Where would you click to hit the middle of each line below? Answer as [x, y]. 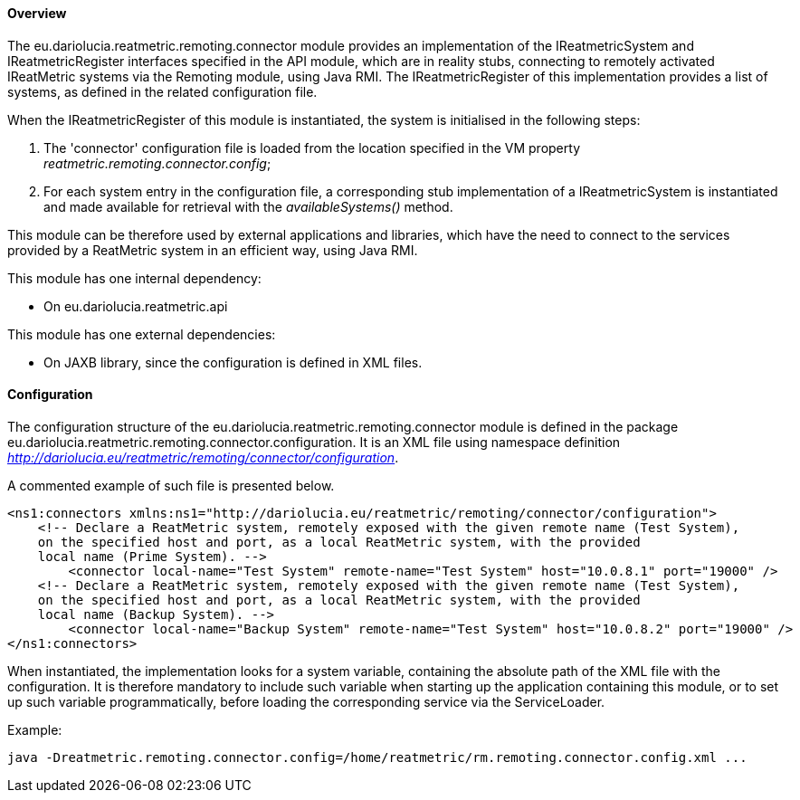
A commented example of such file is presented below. [171, 485]
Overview [37, 13]
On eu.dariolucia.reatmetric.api [136, 306]
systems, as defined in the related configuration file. [162, 91]
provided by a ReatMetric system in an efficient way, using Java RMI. [213, 250]
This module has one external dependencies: [142, 334]
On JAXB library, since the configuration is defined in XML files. [233, 362]
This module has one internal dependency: [134, 278]
